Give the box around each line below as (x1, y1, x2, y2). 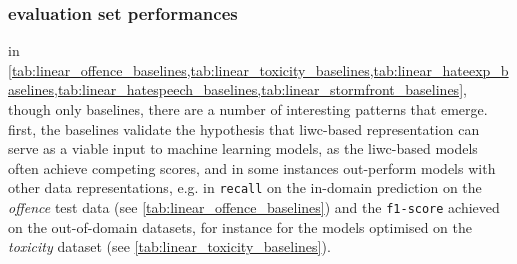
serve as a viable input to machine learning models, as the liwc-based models (8, 138, 478, 159)
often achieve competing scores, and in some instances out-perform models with (8, 157, 496, 178)
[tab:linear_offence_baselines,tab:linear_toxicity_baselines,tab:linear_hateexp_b (8, 59, 509, 80)
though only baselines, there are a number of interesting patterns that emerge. (8, 99, 488, 119)
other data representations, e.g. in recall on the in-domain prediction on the (8, 177, 482, 198)
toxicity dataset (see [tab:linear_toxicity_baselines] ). (8, 236, 331, 257)
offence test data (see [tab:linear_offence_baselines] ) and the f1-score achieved (8, 197, 500, 218)
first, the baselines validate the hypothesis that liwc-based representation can (8, 118, 480, 139)
